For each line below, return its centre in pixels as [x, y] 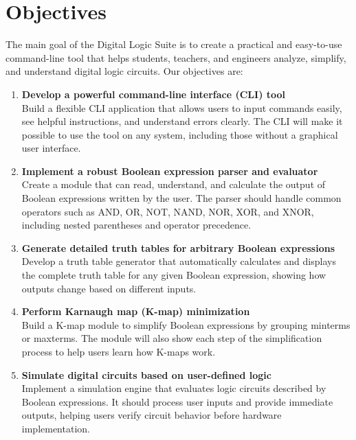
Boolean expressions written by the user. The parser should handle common [181, 198]
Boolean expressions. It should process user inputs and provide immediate [177, 401]
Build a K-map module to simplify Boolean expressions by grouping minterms [186, 324]
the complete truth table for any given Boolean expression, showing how [174, 275]
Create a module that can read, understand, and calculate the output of [174, 184]
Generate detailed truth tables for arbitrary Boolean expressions [178, 247]
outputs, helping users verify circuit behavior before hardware [152, 415]
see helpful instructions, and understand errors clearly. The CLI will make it [182, 121]
